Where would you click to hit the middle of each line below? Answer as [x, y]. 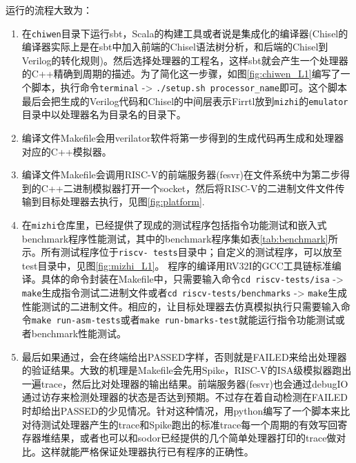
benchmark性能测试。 [79, 333]
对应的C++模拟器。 [67, 151]
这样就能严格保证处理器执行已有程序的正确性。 [147, 451]
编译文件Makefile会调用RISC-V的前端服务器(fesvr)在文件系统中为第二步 [181, 174]
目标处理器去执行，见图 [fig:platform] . [123, 201]
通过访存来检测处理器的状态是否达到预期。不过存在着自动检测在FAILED [185, 397]
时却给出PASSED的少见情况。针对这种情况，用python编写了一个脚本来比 [186, 410]
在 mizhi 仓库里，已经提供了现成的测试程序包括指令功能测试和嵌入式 [174, 224]
